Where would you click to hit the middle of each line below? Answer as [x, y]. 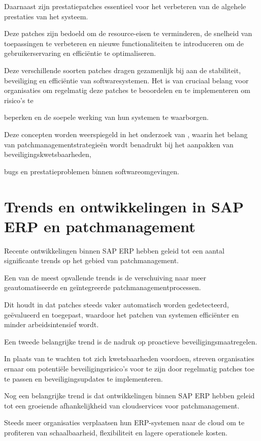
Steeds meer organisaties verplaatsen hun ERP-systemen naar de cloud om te [124, 422]
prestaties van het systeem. [46, 16]
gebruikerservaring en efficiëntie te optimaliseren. [80, 53]
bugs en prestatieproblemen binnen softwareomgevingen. [92, 171]
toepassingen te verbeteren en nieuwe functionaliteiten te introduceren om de [124, 43]
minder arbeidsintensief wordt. [52, 324]
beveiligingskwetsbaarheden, [48, 154]
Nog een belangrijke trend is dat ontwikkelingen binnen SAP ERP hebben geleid [129, 396]
